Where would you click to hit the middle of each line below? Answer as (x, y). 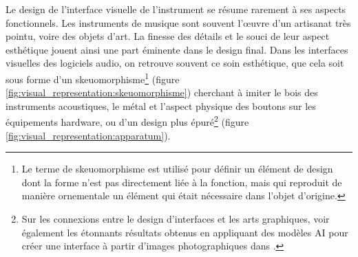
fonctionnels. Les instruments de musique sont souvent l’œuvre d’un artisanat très (178, 22)
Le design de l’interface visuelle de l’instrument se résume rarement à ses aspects (176, 9)
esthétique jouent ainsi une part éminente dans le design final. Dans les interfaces (177, 49)
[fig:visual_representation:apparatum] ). (88, 135)
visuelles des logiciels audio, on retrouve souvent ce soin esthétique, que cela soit (175, 63)
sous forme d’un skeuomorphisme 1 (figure (93, 78)
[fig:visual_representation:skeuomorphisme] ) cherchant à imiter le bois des (162, 92)
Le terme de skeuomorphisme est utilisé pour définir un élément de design (177, 169)
